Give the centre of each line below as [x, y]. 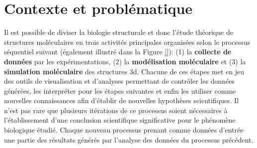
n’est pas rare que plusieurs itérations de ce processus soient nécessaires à [116, 110]
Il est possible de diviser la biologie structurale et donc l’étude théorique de [119, 32]
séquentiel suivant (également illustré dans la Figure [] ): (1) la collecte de [118, 52]
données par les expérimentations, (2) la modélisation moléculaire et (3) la [125, 61]
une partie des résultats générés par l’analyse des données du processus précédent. [129, 139]
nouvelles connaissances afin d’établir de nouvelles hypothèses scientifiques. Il [122, 100]
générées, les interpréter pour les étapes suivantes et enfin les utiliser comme [120, 90]
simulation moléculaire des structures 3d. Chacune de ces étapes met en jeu [124, 71]
